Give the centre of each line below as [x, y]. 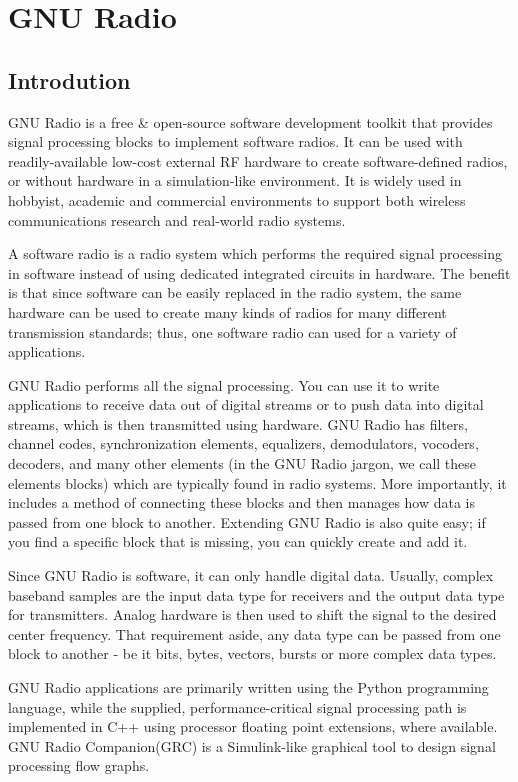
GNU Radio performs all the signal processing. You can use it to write [224, 384]
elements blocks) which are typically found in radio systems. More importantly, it [257, 482]
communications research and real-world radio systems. [177, 219]
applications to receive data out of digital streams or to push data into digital [246, 404]
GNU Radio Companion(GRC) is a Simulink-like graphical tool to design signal [252, 745]
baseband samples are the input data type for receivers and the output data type [256, 594]
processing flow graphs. [79, 765]
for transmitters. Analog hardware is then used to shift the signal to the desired [252, 614]
